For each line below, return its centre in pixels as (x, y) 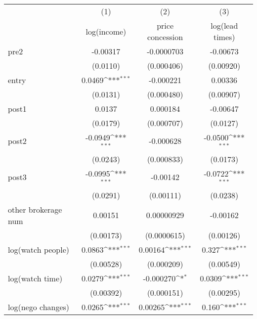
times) (224, 37)
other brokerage (35, 209)
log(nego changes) (39, 307)
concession (165, 37)
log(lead (224, 25)
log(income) (106, 31)
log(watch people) (39, 249)
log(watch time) (35, 278)
